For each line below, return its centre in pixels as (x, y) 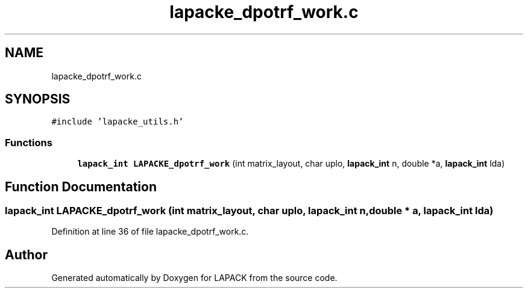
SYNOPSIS (38, 99)
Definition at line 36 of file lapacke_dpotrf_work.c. (150, 232)
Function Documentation (81, 187)
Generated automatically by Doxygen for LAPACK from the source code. (194, 278)
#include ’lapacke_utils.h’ (118, 122)
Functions (29, 142)
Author (26, 254)
